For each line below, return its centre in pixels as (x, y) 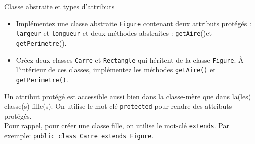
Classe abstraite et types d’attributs (59, 6)
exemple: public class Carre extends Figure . (79, 136)
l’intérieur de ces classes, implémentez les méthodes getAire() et (116, 69)
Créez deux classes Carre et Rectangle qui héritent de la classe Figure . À (130, 59)
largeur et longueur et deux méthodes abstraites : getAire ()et (114, 33)
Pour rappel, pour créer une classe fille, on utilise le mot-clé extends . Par (117, 126)
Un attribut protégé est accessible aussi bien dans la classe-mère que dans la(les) (128, 96)
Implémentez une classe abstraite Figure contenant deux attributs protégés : (134, 23)
